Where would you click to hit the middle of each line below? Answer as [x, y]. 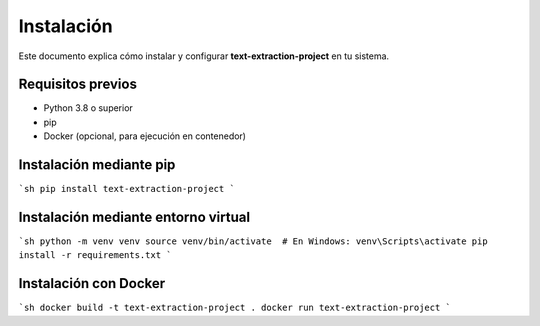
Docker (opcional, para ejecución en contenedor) [145, 136]
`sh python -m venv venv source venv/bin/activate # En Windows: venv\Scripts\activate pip [253, 241]
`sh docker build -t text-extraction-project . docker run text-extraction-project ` [235, 308]
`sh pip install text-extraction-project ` [126, 189]
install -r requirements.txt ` [95, 255]
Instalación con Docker [92, 283]
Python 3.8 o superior [88, 108]
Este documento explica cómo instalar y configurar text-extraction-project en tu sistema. [204, 56]
